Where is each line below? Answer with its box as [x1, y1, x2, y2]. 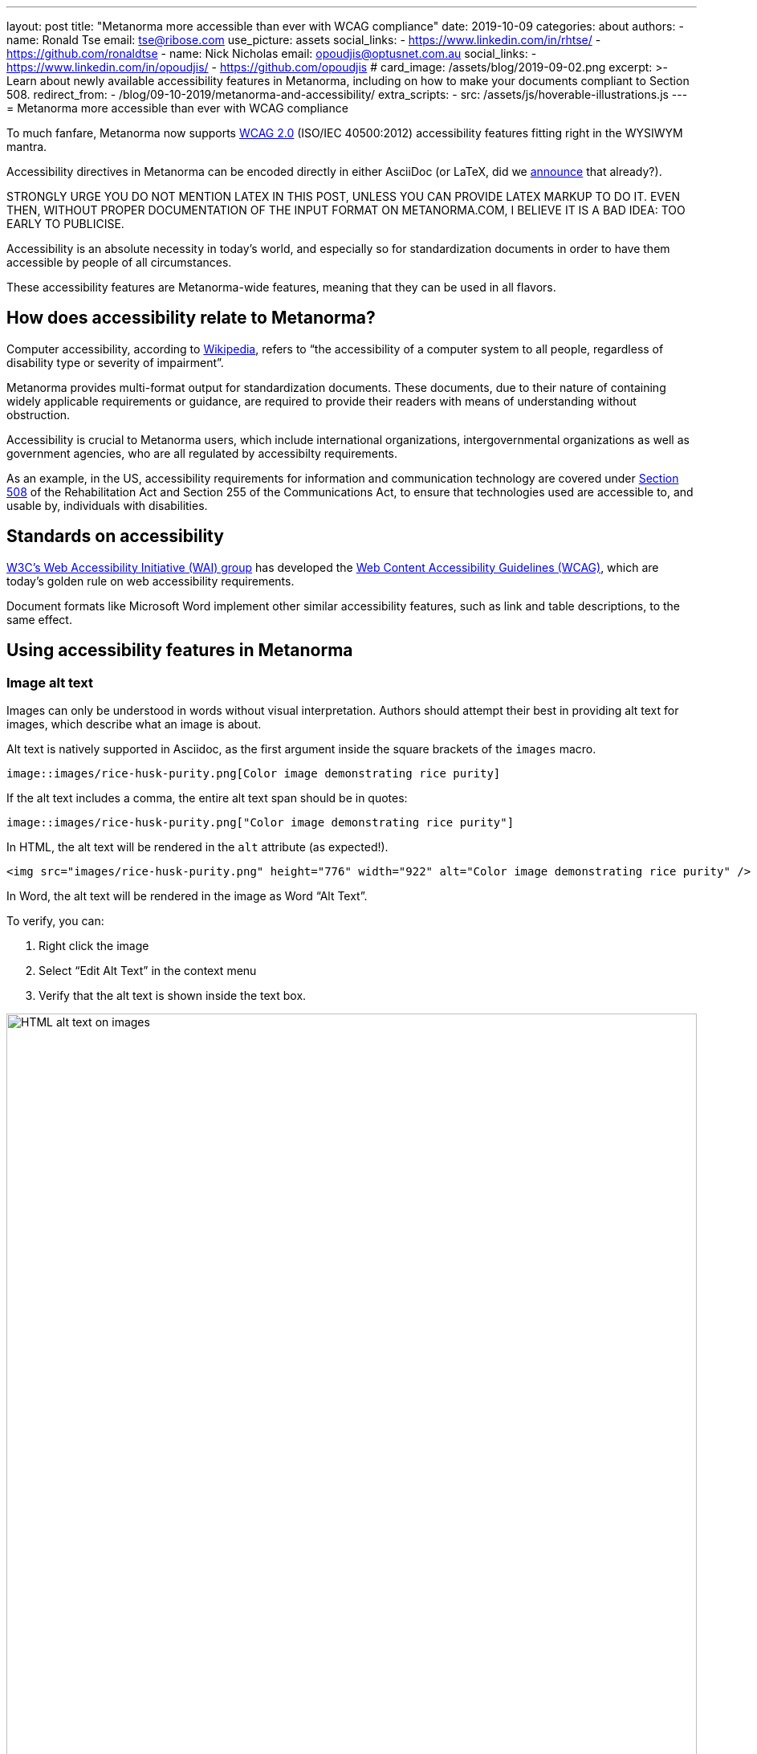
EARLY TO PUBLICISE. [6, 217, 124, 230]
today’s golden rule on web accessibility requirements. [6, 573, 295, 588]
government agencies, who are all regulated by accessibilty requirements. [6, 446, 398, 460]
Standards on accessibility [6, 526, 224, 547]
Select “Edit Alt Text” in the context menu [39, 963, 257, 977]
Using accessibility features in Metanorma [6, 640, 353, 661]
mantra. [6, 140, 47, 153]
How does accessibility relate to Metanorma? [6, 308, 376, 328]
